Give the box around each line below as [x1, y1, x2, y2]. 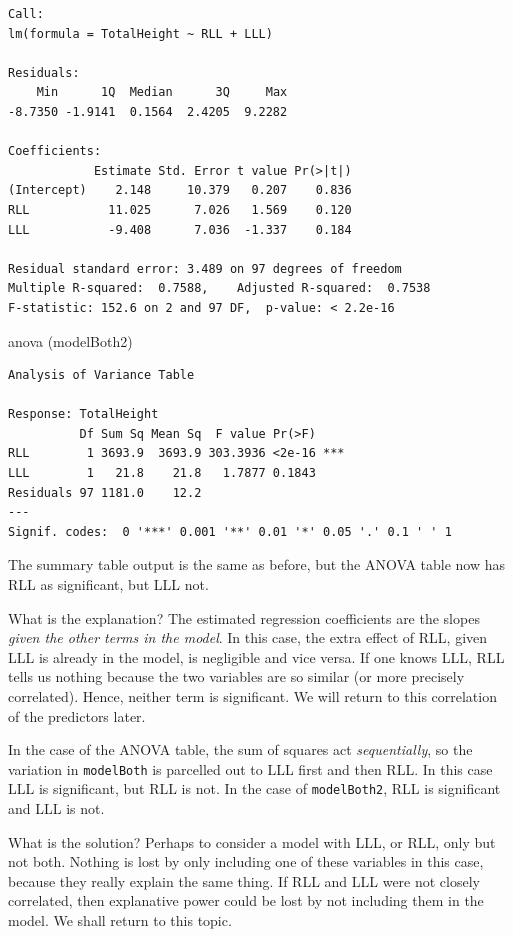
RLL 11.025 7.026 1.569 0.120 [8, 202, 352, 217]
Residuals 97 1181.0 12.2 [8, 485, 202, 500]
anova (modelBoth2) [8, 330, 133, 351]
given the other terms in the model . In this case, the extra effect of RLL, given [8, 627, 488, 648]
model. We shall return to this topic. [8, 910, 232, 931]
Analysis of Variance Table [8, 368, 195, 383]
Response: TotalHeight [8, 407, 159, 422]
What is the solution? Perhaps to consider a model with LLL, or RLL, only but [8, 831, 496, 852]
